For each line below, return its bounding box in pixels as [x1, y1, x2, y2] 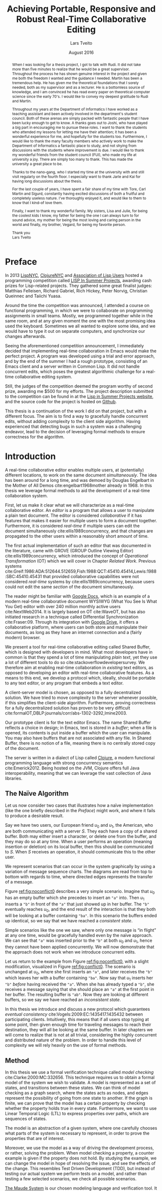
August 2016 [68, 50, 94, 55]
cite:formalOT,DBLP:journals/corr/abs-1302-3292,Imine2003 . [5, 710, 127, 716]
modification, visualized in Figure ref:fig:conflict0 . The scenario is [5, 963, 136, 970]
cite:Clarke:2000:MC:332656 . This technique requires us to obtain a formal [5, 1074, 155, 1080]
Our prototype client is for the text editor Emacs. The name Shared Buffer [5, 719, 151, 725]
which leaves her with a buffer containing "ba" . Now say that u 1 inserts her [5, 975, 153, 982]
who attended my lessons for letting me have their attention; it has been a [12, 129, 137, 135]
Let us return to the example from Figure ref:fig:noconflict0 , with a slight [5, 958, 149, 964]
